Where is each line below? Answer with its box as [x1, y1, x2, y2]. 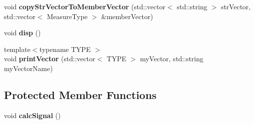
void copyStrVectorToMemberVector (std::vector [4, 1, 165, 11]
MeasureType [47, 11, 88, 21]
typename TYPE [39, 44, 91, 54]
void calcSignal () [4, 110, 61, 120]
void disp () [4, 27, 41, 38]
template [4, 44, 31, 54]
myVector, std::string [140, 53, 204, 64]
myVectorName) [4, 63, 53, 73]
